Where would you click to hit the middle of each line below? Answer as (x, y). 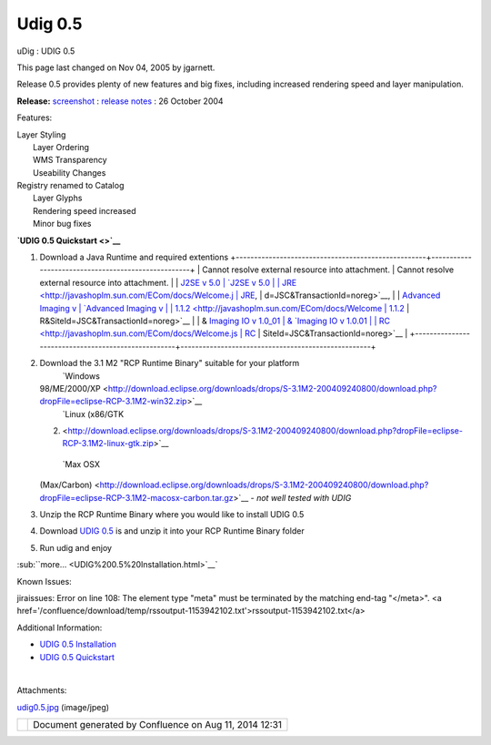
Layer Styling (41, 134)
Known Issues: (44, 581)
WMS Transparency (70, 160)
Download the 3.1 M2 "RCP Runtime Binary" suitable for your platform (170, 363)
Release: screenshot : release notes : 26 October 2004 (120, 101)
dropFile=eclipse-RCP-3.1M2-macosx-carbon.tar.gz (136, 497)
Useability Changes (70, 172)
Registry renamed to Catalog (70, 186)
